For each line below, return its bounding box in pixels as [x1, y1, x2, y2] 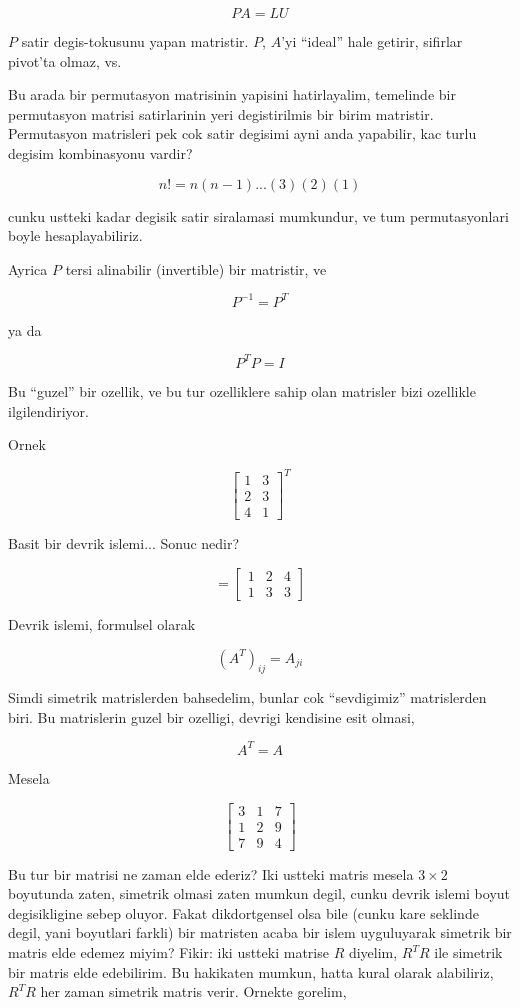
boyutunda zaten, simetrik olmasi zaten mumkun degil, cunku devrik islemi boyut [8, 883, 511, 904]
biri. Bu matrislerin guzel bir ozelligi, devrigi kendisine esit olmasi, [8, 706, 415, 727]
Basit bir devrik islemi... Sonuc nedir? [8, 533, 240, 554]
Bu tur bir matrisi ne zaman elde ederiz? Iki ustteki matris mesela [8, 863, 414, 884]
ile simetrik [434, 942, 503, 963]
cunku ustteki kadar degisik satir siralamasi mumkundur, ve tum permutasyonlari [8, 205, 509, 226]
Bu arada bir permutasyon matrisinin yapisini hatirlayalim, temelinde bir [8, 84, 456, 105]
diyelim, [348, 942, 398, 963]
